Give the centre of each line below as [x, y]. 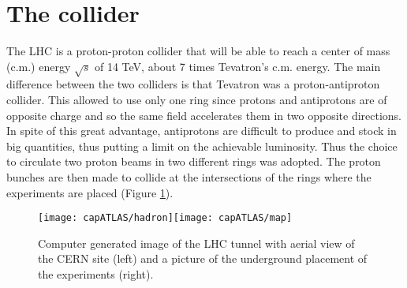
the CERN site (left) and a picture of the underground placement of [203, 258]
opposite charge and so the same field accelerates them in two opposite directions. [204, 115]
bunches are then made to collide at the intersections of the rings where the [189, 177]
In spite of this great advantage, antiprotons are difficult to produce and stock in [202, 131]
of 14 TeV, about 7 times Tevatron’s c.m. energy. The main [238, 66]
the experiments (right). [96, 274]
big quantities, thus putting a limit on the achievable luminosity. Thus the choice [202, 146]
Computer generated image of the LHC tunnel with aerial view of [196, 243]
